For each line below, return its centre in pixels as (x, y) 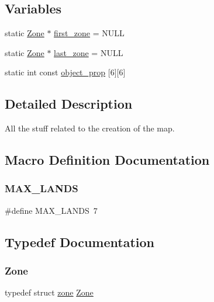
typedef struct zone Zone (49, 292)
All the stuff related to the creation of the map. (90, 128)
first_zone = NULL (89, 33)
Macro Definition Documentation (107, 160)
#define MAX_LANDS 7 (51, 210)
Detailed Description (69, 104)
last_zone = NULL (89, 52)
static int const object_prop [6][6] (65, 72)
